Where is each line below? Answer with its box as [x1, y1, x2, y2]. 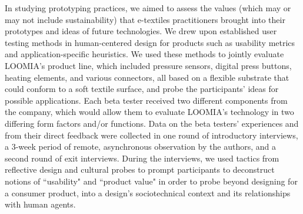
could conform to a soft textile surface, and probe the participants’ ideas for [5, 83, 279, 95]
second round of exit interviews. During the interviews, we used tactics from [5, 152, 279, 164]
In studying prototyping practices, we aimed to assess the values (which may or [5, 2, 291, 14]
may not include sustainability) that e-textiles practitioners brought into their [5, 13, 285, 25]
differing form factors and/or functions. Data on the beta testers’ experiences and [5, 117, 299, 129]
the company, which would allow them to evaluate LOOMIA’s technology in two [5, 106, 294, 118]
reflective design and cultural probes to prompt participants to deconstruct [5, 163, 275, 176]
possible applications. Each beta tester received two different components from [5, 94, 288, 106]
